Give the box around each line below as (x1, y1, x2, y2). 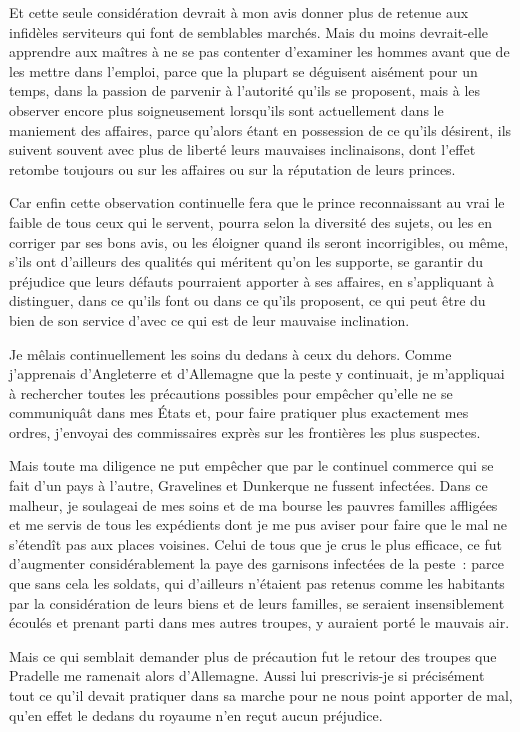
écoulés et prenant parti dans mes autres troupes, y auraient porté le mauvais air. (9, 612, 510, 633)
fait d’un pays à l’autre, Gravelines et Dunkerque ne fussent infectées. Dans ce (9, 475, 488, 496)
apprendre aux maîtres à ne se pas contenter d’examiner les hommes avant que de (9, 41, 510, 62)
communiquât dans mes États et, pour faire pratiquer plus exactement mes (9, 402, 469, 423)
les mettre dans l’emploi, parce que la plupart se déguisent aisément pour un (9, 60, 478, 81)
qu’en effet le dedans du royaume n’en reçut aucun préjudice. (9, 704, 383, 725)
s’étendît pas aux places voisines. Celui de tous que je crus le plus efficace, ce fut (9, 533, 502, 554)
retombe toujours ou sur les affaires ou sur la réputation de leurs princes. (9, 158, 456, 179)
